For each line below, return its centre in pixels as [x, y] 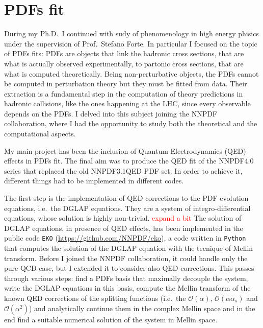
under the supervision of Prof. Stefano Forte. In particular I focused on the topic [131, 43]
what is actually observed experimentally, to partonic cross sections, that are [124, 63]
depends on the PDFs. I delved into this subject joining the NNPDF [111, 113]
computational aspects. [40, 134]
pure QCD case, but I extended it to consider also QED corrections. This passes [129, 268]
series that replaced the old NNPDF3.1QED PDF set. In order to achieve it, [123, 170]
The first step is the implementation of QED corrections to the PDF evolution [126, 198]
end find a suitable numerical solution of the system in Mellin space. [111, 319]
